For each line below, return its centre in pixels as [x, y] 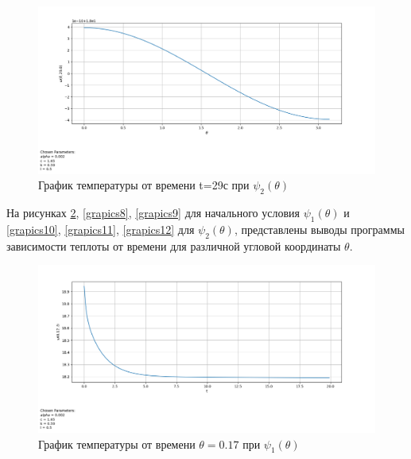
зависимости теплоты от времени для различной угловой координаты [174, 245]
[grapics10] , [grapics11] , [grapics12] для [101, 229]
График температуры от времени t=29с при [144, 185]
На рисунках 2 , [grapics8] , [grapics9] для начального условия [153, 213]
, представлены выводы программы [319, 229]
